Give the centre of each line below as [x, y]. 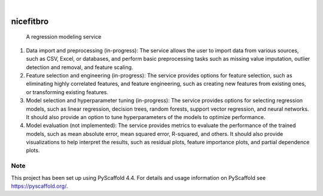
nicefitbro [30, 21]
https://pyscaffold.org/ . [39, 186]
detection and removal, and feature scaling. [80, 67]
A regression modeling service [64, 37]
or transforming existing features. [67, 92]
